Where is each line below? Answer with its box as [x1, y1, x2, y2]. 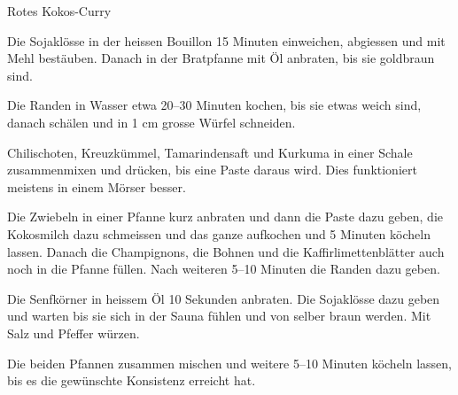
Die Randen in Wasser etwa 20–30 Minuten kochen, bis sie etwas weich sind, [7, 96, 422, 114]
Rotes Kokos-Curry [7, 2, 112, 19]
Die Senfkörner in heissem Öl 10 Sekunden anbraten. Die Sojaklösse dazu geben [7, 289, 440, 307]
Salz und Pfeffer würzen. [7, 323, 140, 342]
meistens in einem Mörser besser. [7, 177, 186, 196]
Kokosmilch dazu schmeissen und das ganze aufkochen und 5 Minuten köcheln [7, 224, 431, 243]
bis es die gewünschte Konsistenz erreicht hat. [7, 371, 256, 390]
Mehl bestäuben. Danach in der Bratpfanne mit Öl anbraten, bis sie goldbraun [7, 49, 435, 67]
